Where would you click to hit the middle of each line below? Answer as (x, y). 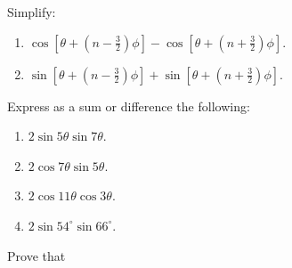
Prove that (36, 255)
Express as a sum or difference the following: (129, 106)
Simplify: (32, 12)
